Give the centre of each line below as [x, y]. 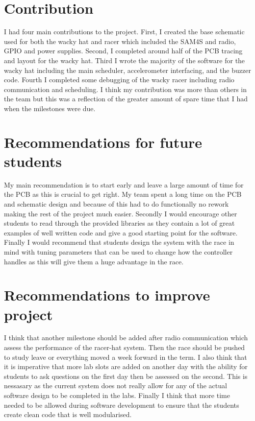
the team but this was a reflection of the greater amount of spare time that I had [126, 99]
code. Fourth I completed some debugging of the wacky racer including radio [119, 80]
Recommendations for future [103, 142]
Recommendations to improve [107, 295]
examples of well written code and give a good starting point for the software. [121, 232]
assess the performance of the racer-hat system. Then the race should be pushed [125, 347]
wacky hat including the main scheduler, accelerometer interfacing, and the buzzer [127, 70]
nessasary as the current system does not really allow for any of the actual [115, 386]
